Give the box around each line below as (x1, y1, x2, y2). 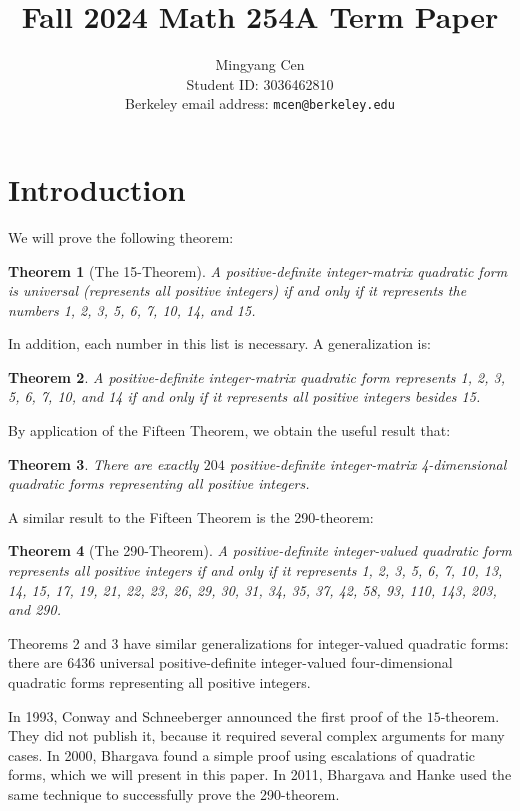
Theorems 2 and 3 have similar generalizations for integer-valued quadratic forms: (8, 632, 509, 653)
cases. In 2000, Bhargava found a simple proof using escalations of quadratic (8, 744, 476, 765)
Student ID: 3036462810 (186, 73, 334, 94)
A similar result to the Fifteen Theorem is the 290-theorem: (8, 506, 374, 527)
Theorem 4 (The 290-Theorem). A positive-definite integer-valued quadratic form (8, 540, 512, 561)
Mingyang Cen (215, 54, 305, 75)
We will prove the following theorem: (8, 226, 234, 247)
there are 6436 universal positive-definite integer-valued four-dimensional (8, 652, 453, 673)
